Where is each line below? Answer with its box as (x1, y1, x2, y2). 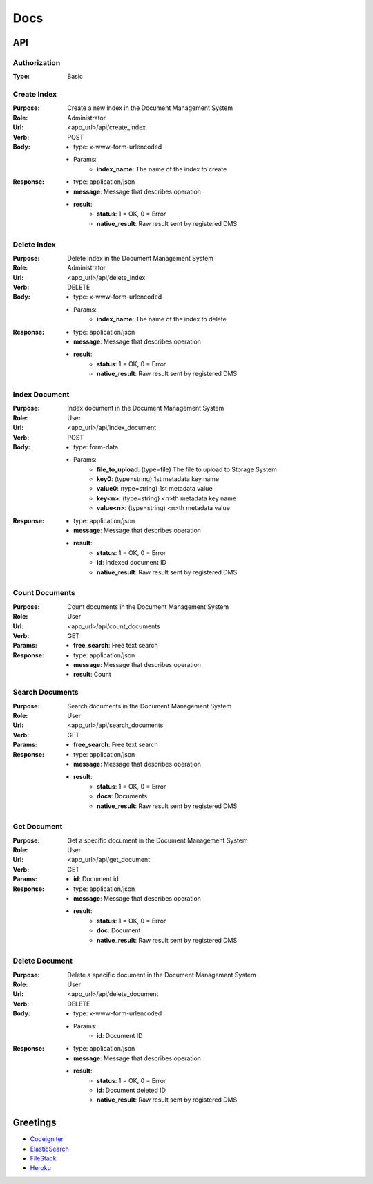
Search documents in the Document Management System (67, 702, 232, 710)
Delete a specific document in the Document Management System (67, 970, 256, 979)
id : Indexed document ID (97, 558, 167, 567)
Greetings (12, 1117, 57, 1129)
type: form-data (73, 442, 119, 451)
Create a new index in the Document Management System (67, 104, 233, 112)
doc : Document (97, 926, 141, 934)
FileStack (30, 1154, 57, 1163)
